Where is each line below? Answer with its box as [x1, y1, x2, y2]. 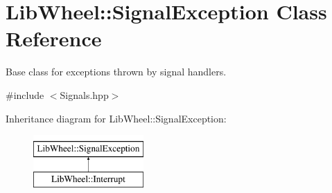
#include [6, 87, 44, 102]
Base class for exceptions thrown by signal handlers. [6, 64, 227, 79]
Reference [6, 24, 102, 53]
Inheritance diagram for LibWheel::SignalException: [6, 111, 227, 125]
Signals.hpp [60, 87, 109, 102]
